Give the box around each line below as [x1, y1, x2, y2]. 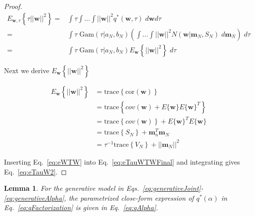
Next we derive [4, 65, 50, 75]
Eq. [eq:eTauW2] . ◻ [4, 166, 67, 176]
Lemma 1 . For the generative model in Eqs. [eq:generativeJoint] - [4, 183, 204, 193]
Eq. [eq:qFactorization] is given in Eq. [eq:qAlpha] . [4, 202, 158, 213]
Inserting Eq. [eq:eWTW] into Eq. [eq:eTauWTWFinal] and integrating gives [4, 156, 240, 167]
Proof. [4, 1, 22, 11]
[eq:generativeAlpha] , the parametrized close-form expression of [4, 192, 194, 203]
